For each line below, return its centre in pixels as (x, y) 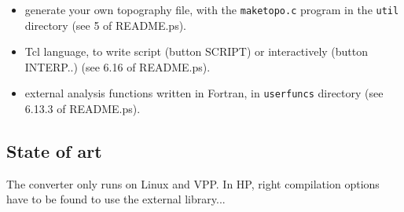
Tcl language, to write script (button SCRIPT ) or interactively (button (196, 51)
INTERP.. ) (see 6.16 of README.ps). (118, 66)
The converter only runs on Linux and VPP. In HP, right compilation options (193, 183)
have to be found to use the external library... (116, 199)
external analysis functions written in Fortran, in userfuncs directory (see (204, 93)
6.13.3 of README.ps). (83, 109)
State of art (54, 151)
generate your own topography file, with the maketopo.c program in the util (212, 9)
